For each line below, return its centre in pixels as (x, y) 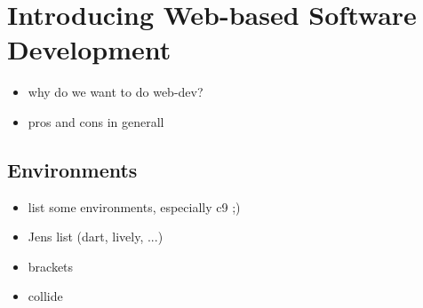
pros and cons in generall (96, 121)
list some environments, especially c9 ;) (134, 206)
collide (45, 296)
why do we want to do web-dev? (116, 92)
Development (89, 49)
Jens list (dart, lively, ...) (96, 237)
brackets (51, 266)
